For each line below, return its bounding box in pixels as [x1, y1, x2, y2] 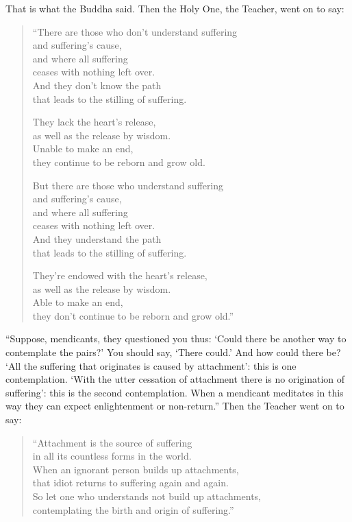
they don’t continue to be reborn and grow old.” [32, 308, 234, 322]
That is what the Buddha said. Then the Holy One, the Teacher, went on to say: [5, 1, 344, 15]
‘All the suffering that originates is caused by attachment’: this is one [5, 358, 297, 372]
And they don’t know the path [32, 78, 162, 92]
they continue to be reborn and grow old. [32, 154, 205, 169]
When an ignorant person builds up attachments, [32, 462, 239, 476]
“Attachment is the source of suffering [32, 435, 192, 449]
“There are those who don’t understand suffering [32, 24, 238, 38]
